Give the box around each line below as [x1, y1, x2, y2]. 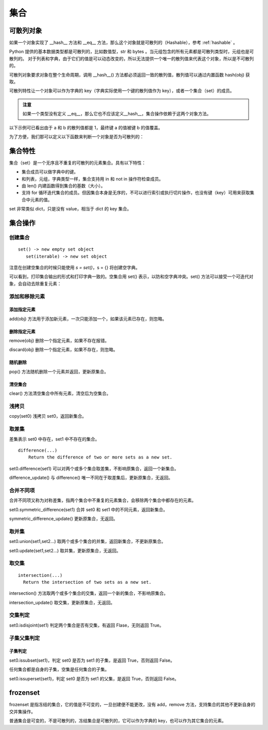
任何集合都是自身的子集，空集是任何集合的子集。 [9, 666, 109, 672]
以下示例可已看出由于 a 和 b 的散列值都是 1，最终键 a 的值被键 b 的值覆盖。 [9, 124, 163, 130]
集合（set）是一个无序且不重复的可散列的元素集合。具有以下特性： [9, 160, 146, 166]
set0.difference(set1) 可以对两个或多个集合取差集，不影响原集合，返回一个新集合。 [9, 465, 179, 471]
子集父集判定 [9, 635, 40, 641]
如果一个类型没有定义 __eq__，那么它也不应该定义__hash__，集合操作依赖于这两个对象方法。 [22, 111, 211, 117]
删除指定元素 [9, 328, 36, 334]
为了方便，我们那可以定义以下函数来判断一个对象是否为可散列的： [9, 133, 144, 139]
